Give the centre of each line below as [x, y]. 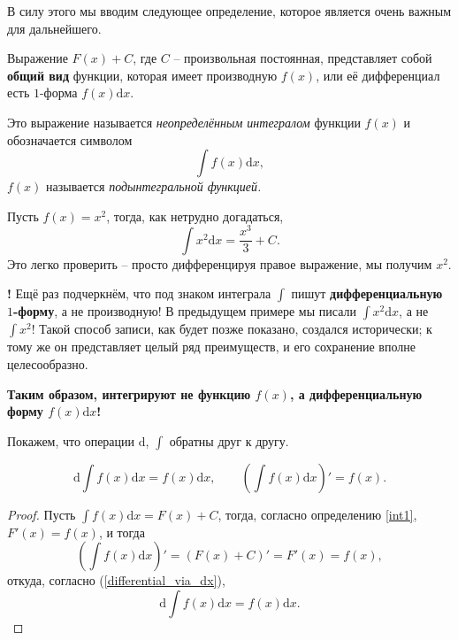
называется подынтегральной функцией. [154, 186]
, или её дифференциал [378, 75]
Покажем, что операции [71, 440]
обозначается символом [70, 139]
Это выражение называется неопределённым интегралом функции [184, 122]
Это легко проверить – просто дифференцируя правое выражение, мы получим [220, 263]
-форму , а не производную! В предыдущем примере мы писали [185, 311]
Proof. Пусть [42, 514]
